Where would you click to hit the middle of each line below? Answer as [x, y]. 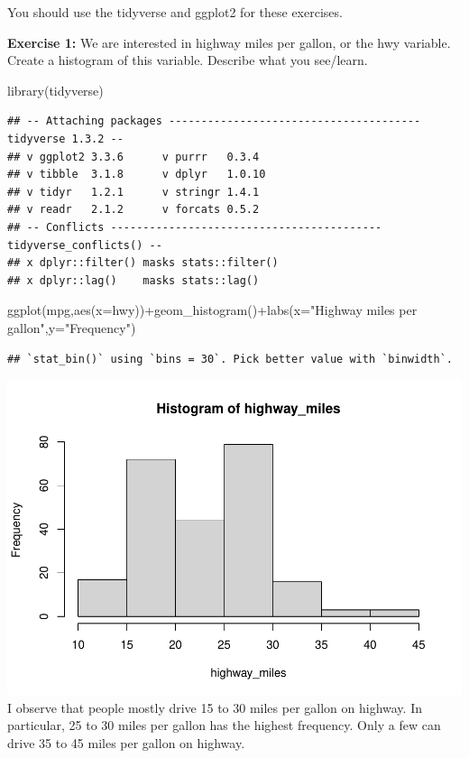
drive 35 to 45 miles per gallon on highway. [126, 742]
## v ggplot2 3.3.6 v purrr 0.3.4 [133, 157]
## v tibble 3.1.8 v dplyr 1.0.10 [137, 175]
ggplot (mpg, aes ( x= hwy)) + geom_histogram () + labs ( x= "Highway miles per [212, 310]
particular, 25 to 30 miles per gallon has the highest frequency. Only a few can [224, 725]
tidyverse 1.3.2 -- [65, 139]
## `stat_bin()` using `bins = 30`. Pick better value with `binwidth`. [230, 359]
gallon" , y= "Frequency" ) [72, 327]
